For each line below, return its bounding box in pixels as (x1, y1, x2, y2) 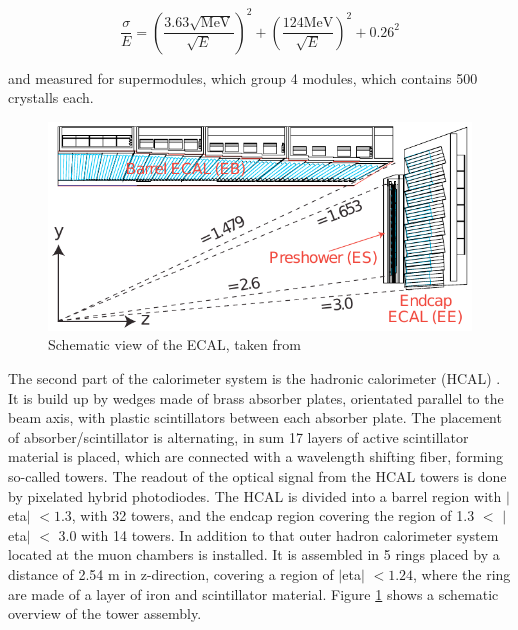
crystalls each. (8, 87, 94, 108)
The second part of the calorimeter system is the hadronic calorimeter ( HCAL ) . (8, 367, 501, 388)
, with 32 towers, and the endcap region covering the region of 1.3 (71, 505, 475, 526)
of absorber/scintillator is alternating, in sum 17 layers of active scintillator (8, 426, 469, 447)
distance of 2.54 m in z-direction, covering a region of (8, 563, 334, 584)
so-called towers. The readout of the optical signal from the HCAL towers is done (8, 465, 507, 486)
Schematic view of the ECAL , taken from (48, 334, 301, 355)
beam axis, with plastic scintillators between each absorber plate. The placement (8, 407, 502, 428)
